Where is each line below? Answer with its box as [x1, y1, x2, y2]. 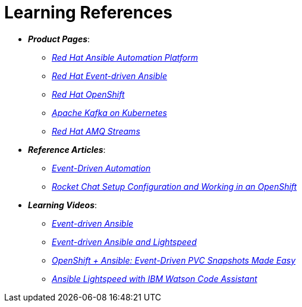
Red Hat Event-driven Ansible [52, 70, 168, 81]
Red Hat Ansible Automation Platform [52, 52, 199, 62]
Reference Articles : [28, 144, 106, 155]
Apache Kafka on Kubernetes [52, 107, 167, 118]
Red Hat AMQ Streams [52, 126, 140, 136]
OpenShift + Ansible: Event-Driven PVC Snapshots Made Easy [52, 255, 295, 265]
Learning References [4, 2, 173, 23]
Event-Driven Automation [52, 162, 151, 173]
